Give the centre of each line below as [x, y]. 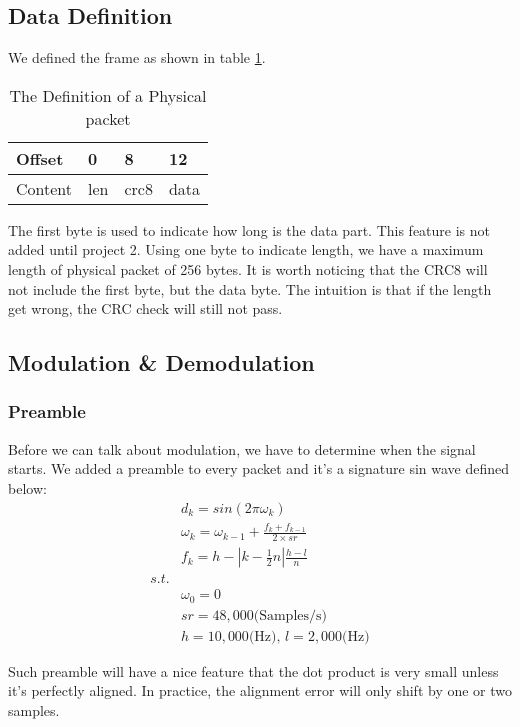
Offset [40, 158]
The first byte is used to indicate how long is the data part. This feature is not [249, 229]
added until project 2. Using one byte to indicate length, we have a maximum [246, 249]
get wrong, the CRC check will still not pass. [145, 308]
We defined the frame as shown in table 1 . [137, 57]
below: [27, 487]
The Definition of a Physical [108, 95]
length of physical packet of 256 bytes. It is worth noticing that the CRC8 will [248, 268]
